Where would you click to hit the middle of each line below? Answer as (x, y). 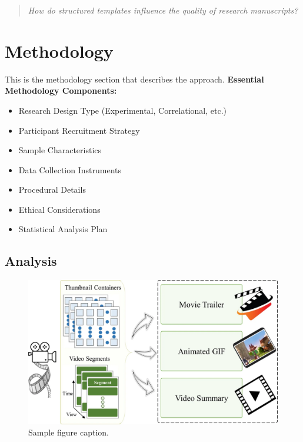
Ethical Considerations (59, 209)
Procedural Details (52, 189)
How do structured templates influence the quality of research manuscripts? (163, 10)
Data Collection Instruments (70, 169)
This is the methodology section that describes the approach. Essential (134, 79)
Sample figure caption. (69, 432)
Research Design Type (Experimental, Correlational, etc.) (123, 110)
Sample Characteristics (60, 150)
